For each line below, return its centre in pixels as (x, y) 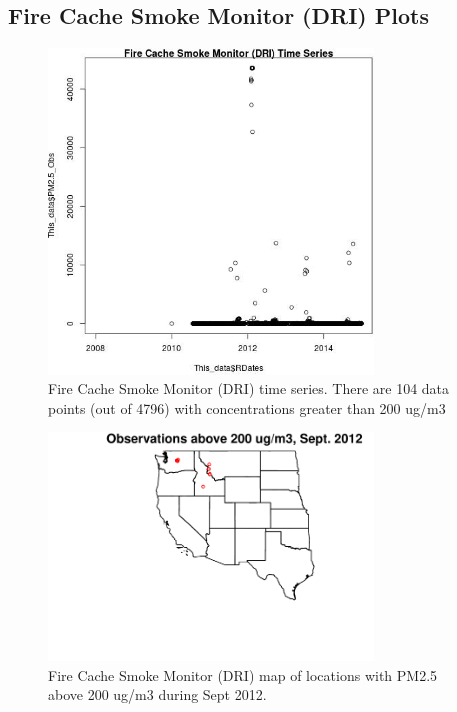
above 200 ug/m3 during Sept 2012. (157, 694)
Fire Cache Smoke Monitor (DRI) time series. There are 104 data (249, 388)
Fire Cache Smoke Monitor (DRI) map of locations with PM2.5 (243, 674)
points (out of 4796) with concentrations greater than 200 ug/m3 (247, 407)
